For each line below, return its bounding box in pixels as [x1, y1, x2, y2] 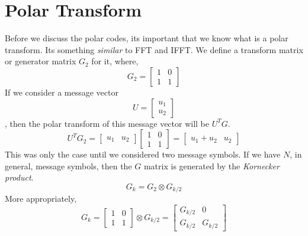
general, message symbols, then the [5, 159, 132, 172]
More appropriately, [5, 192, 77, 205]
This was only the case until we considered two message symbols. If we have [5, 148, 281, 160]
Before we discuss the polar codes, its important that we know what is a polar [5, 32, 288, 44]
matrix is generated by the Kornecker [143, 159, 280, 172]
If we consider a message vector [5, 86, 118, 98]
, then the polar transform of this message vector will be [5, 117, 210, 129]
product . [5, 171, 34, 183]
